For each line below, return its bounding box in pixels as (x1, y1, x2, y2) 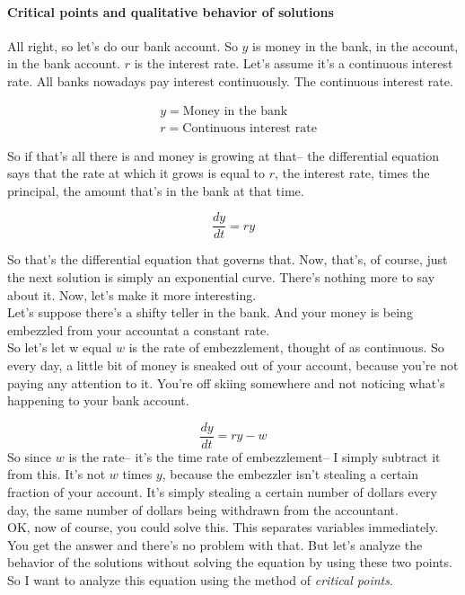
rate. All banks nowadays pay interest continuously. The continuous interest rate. (7, 71, 453, 90)
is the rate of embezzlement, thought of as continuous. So (128, 338, 444, 357)
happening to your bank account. (7, 391, 189, 410)
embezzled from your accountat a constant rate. (7, 320, 270, 339)
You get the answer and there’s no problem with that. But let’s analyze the (7, 535, 423, 554)
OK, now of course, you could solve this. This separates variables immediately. (7, 518, 439, 537)
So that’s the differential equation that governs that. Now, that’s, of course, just (7, 250, 448, 269)
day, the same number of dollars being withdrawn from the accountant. (7, 500, 399, 519)
